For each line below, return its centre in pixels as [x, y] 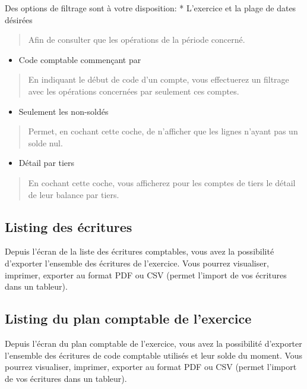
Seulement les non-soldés [64, 111]
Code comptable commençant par [80, 59]
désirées [19, 19]
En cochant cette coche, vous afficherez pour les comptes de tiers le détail [162, 182]
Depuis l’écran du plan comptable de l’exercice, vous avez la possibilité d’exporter [153, 343]
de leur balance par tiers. [74, 194]
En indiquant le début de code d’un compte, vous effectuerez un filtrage [159, 79]
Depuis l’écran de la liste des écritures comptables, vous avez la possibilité [140, 251]
